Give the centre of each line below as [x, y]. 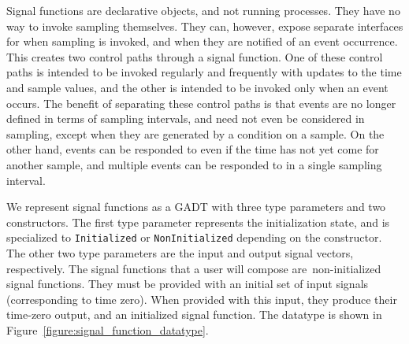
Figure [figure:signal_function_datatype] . [108, 329]
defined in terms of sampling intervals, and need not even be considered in [186, 118]
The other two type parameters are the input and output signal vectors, [180, 252]
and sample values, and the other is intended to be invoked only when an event [197, 87]
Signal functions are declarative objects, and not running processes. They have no [203, 10]
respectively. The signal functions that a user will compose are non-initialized [194, 268]
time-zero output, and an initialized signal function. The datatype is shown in [194, 314]
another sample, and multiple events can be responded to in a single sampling [194, 164]
